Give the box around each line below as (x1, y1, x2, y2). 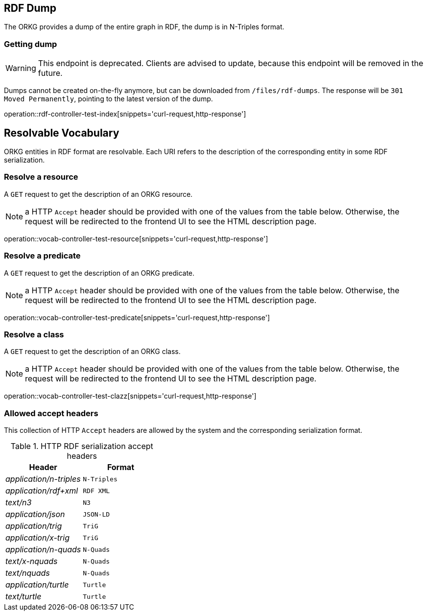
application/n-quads (5, 544, 81, 555)
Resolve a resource (4, 172, 78, 182)
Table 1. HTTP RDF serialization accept (10, 441, 153, 451)
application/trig (5, 521, 62, 531)
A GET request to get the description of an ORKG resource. (4, 189, 193, 198)
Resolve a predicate (4, 251, 81, 261)
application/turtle (5, 580, 69, 590)
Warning (5, 63, 36, 73)
